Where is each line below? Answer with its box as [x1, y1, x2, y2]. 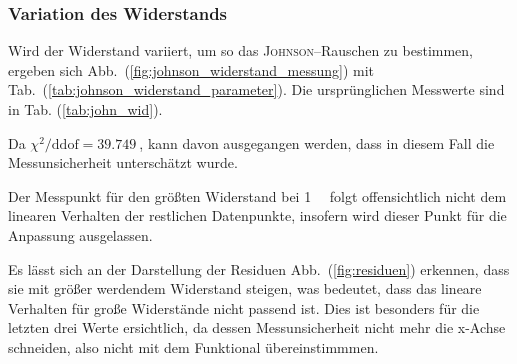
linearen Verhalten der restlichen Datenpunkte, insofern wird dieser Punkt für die [8, 205, 507, 226]
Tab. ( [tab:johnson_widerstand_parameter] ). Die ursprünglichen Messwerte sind [8, 79, 505, 100]
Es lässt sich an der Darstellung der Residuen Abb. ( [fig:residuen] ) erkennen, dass [8, 258, 510, 279]
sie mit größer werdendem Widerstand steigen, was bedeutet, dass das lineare [8, 278, 482, 299]
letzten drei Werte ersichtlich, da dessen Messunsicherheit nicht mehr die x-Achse [8, 317, 506, 338]
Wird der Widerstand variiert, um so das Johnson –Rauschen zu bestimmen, [8, 40, 473, 61]
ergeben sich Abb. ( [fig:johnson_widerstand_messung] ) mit [8, 59, 375, 80]
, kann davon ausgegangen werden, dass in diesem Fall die [139, 132, 495, 153]
